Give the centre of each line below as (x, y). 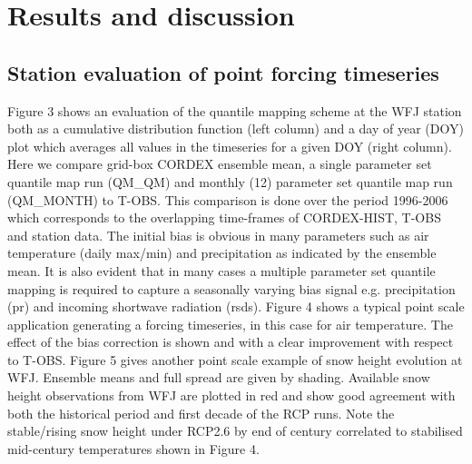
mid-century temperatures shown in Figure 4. (133, 448)
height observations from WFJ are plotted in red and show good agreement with (231, 395)
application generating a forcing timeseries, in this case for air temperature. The (230, 324)
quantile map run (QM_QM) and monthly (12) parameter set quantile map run (230, 181)
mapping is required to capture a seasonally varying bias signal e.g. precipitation (231, 288)
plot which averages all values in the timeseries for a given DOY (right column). (230, 146)
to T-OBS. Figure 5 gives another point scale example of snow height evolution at (235, 359)
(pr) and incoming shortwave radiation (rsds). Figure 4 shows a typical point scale (236, 306)
